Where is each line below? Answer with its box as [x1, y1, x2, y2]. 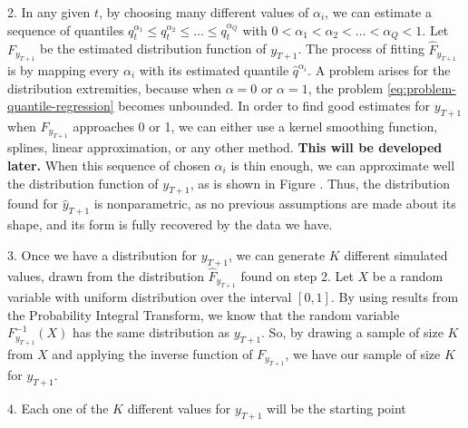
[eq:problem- [386, 78, 456, 97]
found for [7, 194, 59, 213]
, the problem [307, 78, 384, 97]
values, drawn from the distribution [7, 266, 204, 285]
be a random [372, 266, 444, 285]
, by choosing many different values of [99, 3, 309, 21]
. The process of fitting [297, 39, 424, 58]
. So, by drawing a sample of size [261, 323, 444, 342]
